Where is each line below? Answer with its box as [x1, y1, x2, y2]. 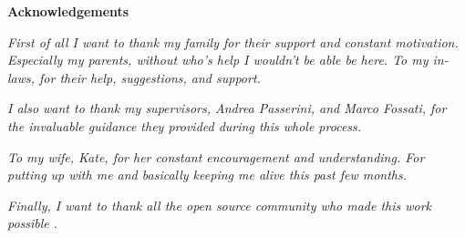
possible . [7, 213, 58, 233]
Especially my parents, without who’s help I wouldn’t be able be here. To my [7, 50, 429, 69]
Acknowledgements [7, 2, 129, 20]
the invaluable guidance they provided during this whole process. [7, 116, 362, 135]
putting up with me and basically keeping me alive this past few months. [7, 165, 407, 184]
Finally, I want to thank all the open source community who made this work [7, 195, 432, 214]
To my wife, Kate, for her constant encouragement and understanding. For [7, 147, 425, 166]
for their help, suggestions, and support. [39, 67, 261, 87]
